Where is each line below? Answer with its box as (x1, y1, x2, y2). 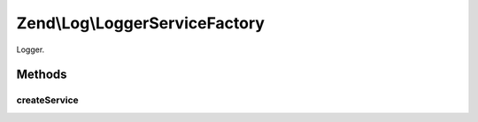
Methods (16, 67, 67, 82)
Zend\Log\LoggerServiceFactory (16, 13, 266, 33)
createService (16, 94, 79, 106)
